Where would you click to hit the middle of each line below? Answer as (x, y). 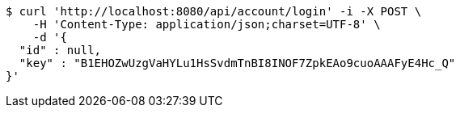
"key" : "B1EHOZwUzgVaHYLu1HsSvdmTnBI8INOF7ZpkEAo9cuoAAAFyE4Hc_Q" (237, 63)
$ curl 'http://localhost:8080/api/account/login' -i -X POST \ (214, 11)
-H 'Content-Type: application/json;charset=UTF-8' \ (207, 24)
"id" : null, (60, 50)
